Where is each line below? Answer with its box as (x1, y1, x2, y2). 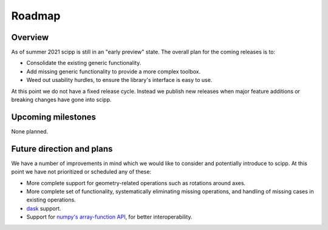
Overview (11, 32, 49, 42)
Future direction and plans (11, 143, 113, 154)
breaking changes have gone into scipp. (11, 96, 112, 103)
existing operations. (26, 196, 76, 203)
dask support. (26, 205, 61, 212)
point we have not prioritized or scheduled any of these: (11, 168, 152, 175)
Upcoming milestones (11, 112, 97, 122)
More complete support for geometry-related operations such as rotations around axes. (26, 179, 246, 186)
